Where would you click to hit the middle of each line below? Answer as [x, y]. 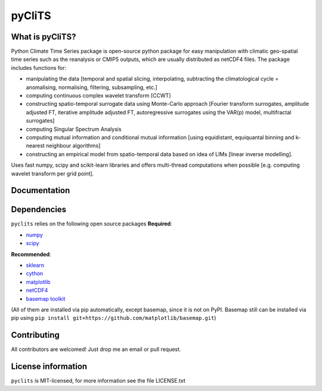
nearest [35, 146]
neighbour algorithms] [73, 146]
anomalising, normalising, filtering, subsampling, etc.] [92, 87]
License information [49, 367]
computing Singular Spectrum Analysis [74, 129]
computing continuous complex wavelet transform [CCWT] [98, 96]
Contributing [35, 335]
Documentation [41, 190]
